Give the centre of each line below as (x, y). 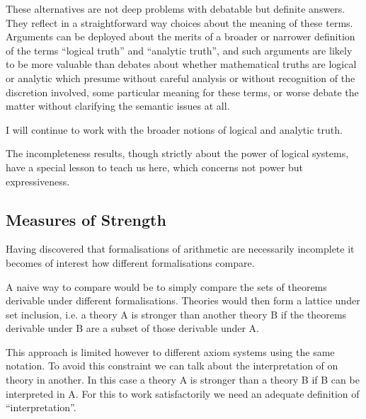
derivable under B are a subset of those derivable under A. (133, 328)
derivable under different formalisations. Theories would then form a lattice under (183, 300)
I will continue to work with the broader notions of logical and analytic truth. (174, 129)
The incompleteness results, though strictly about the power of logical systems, (177, 153)
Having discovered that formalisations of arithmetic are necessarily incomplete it (180, 249)
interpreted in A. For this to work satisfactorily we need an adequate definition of (183, 393)
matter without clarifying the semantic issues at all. (118, 106)
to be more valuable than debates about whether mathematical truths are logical (181, 64)
